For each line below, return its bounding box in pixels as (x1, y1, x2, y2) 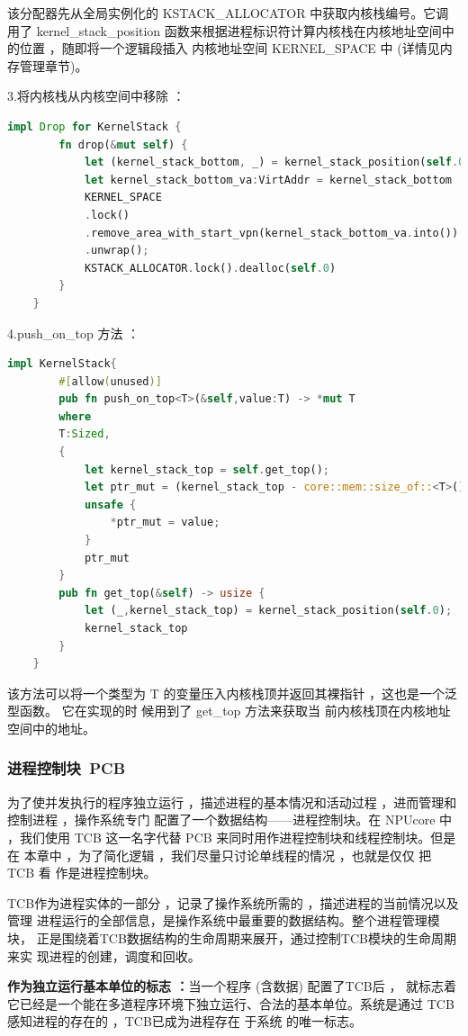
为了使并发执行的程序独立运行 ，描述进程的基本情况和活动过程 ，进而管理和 (7, 792, 457, 811)
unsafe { (84, 498, 137, 511)
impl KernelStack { (7, 357, 117, 371)
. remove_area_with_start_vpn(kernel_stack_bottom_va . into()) (84, 226, 459, 239)
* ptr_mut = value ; (110, 516, 220, 529)
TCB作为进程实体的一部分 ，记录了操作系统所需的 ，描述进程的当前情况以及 (7, 893, 459, 912)
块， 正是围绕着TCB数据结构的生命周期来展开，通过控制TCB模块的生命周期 (7, 928, 456, 947)
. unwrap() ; (84, 244, 149, 257)
